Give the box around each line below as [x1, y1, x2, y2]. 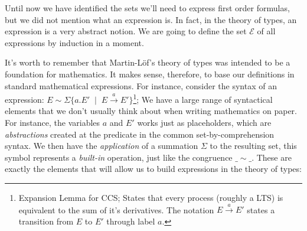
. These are [252, 151, 292, 163]
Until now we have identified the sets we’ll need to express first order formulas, [5, 2, 290, 14]
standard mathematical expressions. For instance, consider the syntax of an [5, 79, 277, 92]
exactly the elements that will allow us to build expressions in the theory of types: [5, 162, 302, 175]
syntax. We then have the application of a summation [5, 139, 198, 152]
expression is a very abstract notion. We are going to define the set [5, 25, 247, 37]
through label [106, 214, 155, 227]
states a [247, 203, 275, 216]
